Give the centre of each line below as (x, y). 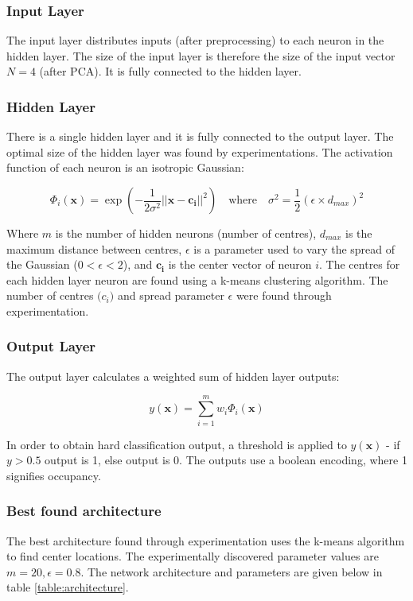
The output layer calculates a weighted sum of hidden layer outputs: (173, 376)
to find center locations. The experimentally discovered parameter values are (193, 556)
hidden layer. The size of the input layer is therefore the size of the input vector (201, 55)
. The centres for (360, 264)
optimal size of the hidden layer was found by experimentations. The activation (200, 151)
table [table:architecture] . (68, 587)
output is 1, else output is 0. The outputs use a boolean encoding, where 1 (226, 460)
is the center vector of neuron (240, 264)
